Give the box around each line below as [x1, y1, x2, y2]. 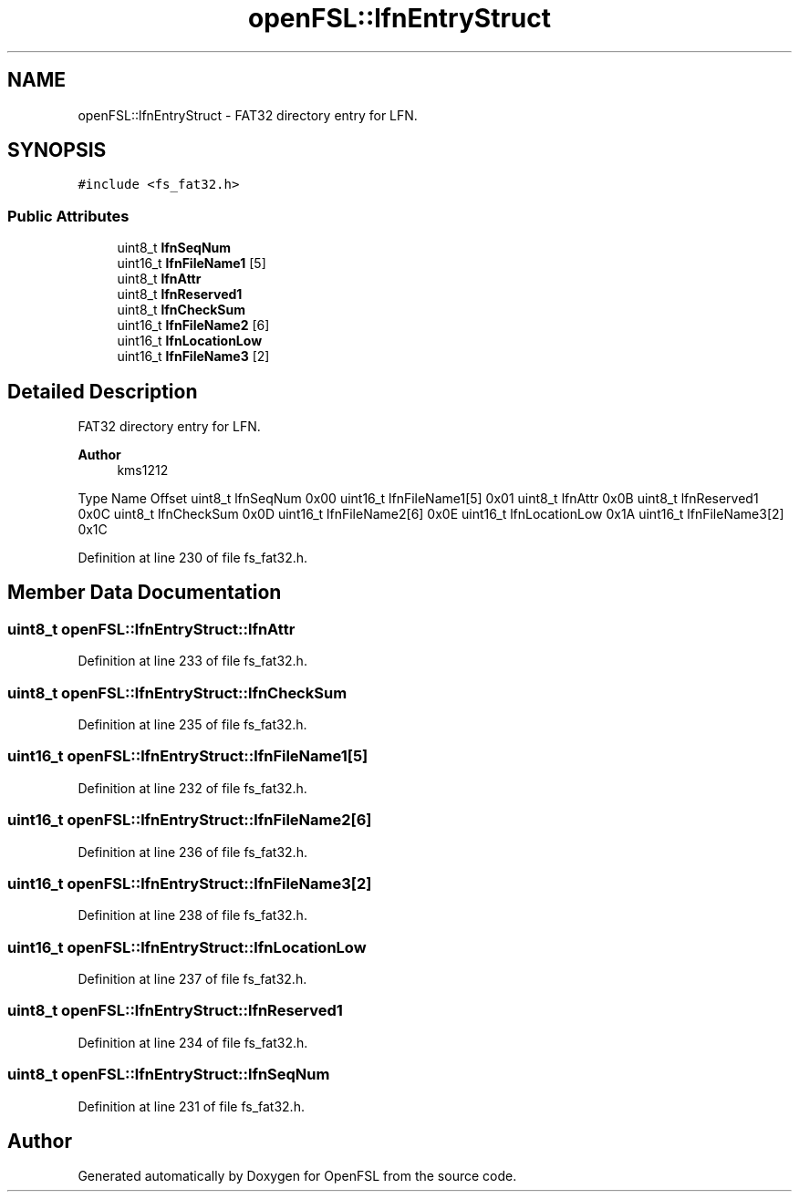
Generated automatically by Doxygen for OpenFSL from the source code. [78, 1168, 517, 1184]
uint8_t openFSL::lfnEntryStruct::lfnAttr [7, 619, 296, 638]
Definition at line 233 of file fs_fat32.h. [78, 653, 307, 669]
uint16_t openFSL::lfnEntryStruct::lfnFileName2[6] [7, 811, 372, 830]
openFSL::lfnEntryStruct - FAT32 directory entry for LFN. [78, 107, 418, 123]
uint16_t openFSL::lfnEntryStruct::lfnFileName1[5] [7, 747, 368, 766]
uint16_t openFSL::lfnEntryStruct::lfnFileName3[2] [7, 873, 372, 893]
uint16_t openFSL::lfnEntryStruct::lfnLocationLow [7, 937, 367, 956]
